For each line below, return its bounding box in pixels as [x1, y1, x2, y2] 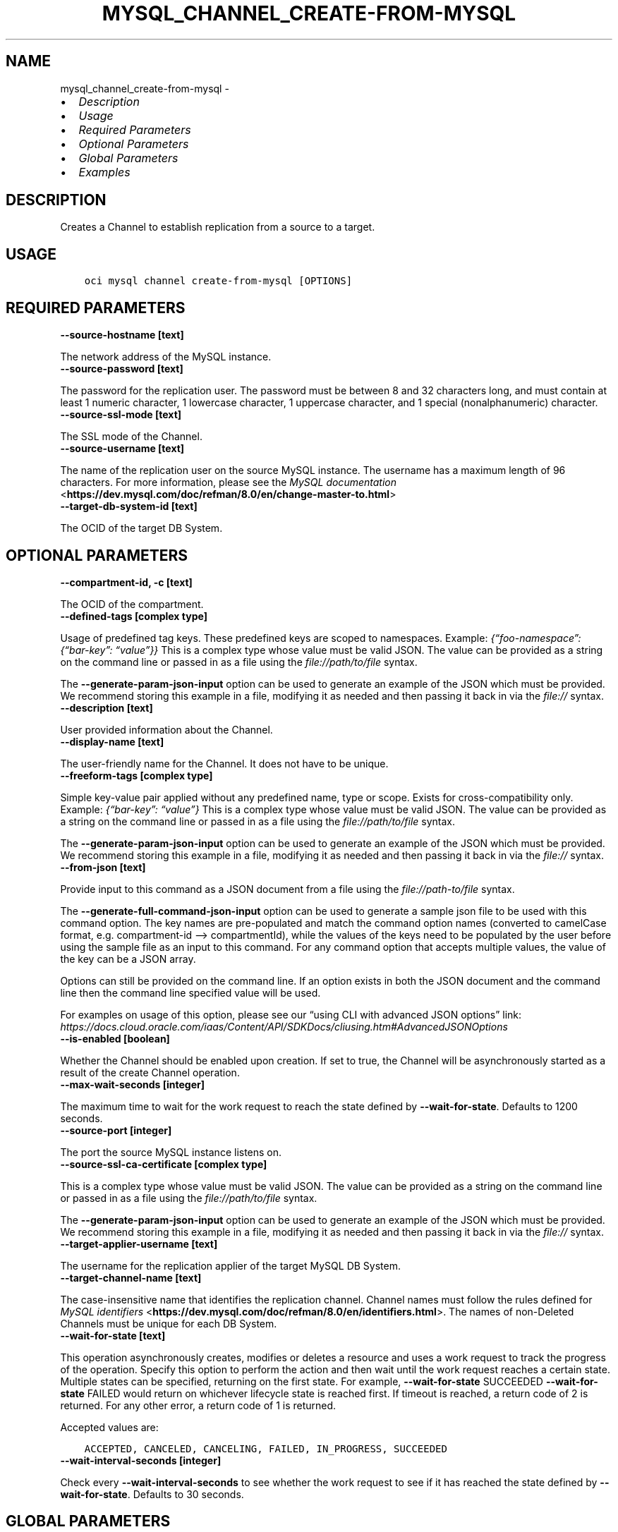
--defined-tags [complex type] [60, 609, 207, 622]
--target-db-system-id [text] [60, 500, 198, 513]
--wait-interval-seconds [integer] [60, 1454, 222, 1466]
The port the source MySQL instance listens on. [60, 1145, 282, 1158]
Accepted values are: [60, 1421, 159, 1433]
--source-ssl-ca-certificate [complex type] [60, 1157, 267, 1170]
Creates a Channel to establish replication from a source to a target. [60, 221, 375, 233]
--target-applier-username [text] [60, 1237, 218, 1250]
